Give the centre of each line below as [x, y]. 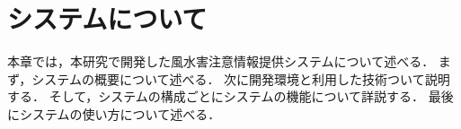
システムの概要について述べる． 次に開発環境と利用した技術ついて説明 [241, 78]
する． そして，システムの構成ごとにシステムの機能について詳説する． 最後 [230, 96]
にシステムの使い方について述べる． [114, 113]
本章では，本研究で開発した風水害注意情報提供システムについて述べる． [221, 61]
